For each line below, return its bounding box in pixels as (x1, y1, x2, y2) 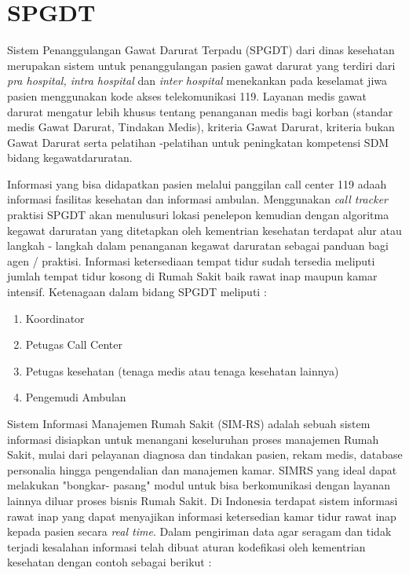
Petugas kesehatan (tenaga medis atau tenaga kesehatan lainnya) (25, 362, 339, 379)
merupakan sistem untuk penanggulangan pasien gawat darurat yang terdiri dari (7, 57, 396, 73)
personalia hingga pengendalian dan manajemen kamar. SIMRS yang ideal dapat (7, 461, 397, 478)
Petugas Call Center (25, 336, 122, 353)
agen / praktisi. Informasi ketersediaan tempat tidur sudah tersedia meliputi (7, 252, 375, 269)
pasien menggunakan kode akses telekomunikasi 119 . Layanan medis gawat (7, 87, 367, 104)
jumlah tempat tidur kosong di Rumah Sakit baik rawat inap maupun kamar (7, 268, 378, 284)
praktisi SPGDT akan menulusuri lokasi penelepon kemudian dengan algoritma (7, 207, 389, 223)
